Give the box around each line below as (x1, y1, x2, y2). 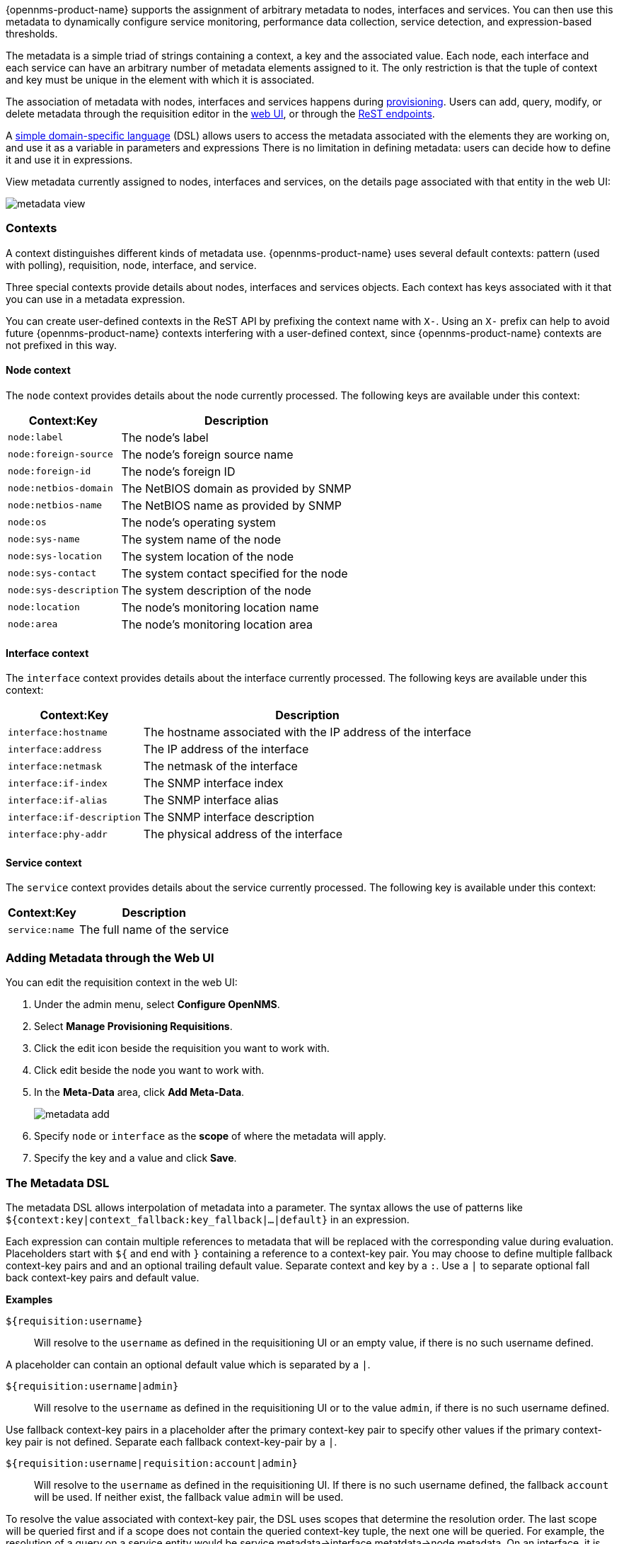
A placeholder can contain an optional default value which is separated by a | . (6, 1358, 371, 1371)
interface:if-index (8, 777, 108, 789)
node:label (8, 432, 64, 443)
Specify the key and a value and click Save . (34, 1152, 237, 1165)
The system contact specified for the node (121, 566, 348, 581)
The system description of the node (121, 583, 311, 597)
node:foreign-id (8, 466, 91, 477)
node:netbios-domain (8, 483, 113, 494)
